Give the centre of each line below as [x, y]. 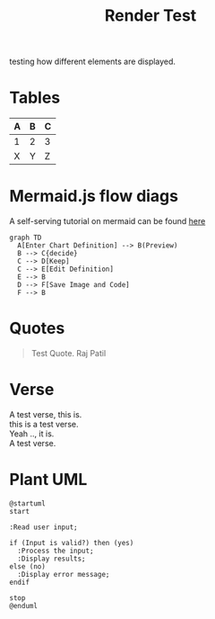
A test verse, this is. [46, 414]
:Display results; [52, 559]
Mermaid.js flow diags [94, 197]
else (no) [28, 566]
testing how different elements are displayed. [93, 62]
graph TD [26, 238]
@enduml [24, 606]
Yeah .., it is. [32, 434]
